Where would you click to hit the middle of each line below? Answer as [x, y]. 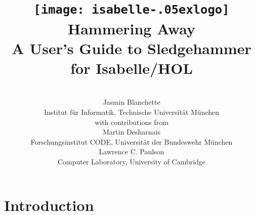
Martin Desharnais [131, 132]
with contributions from [132, 122]
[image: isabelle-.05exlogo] [132, 10]
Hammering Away [132, 28]
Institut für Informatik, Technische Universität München [132, 112]
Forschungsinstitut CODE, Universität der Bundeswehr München [132, 141]
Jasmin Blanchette [132, 102]
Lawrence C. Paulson [132, 152]
